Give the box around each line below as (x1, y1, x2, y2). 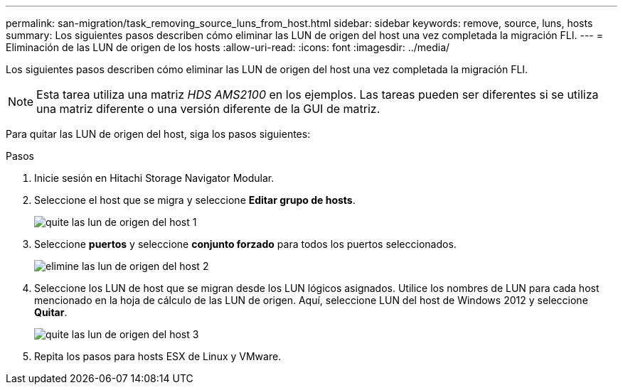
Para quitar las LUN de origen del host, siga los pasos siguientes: (6, 128, 311, 140)
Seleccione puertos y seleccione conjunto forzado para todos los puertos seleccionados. (34, 238, 457, 250)
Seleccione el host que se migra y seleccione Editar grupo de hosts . (34, 194, 356, 206)
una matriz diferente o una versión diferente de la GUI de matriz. (36, 102, 380, 116)
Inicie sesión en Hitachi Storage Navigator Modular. (34, 172, 275, 184)
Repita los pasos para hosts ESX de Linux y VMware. (34, 350, 282, 362)
